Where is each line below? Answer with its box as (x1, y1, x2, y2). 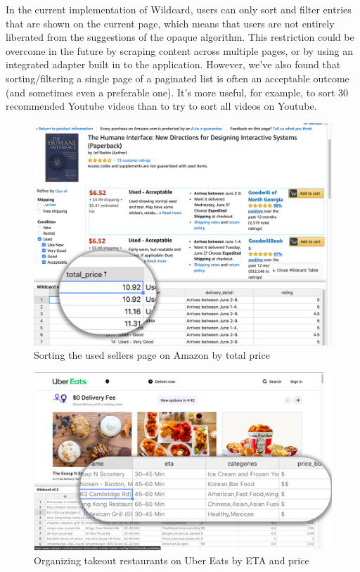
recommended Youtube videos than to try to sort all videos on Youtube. (6, 98, 317, 113)
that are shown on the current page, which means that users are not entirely (6, 15, 335, 30)
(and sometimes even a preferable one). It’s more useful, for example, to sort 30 (6, 84, 349, 99)
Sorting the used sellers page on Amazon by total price (34, 348, 270, 362)
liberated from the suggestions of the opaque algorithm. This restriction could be (6, 30, 354, 44)
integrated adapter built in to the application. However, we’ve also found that (6, 57, 341, 72)
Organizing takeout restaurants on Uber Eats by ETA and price (34, 552, 309, 567)
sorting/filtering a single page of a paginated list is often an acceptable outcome (6, 70, 349, 85)
